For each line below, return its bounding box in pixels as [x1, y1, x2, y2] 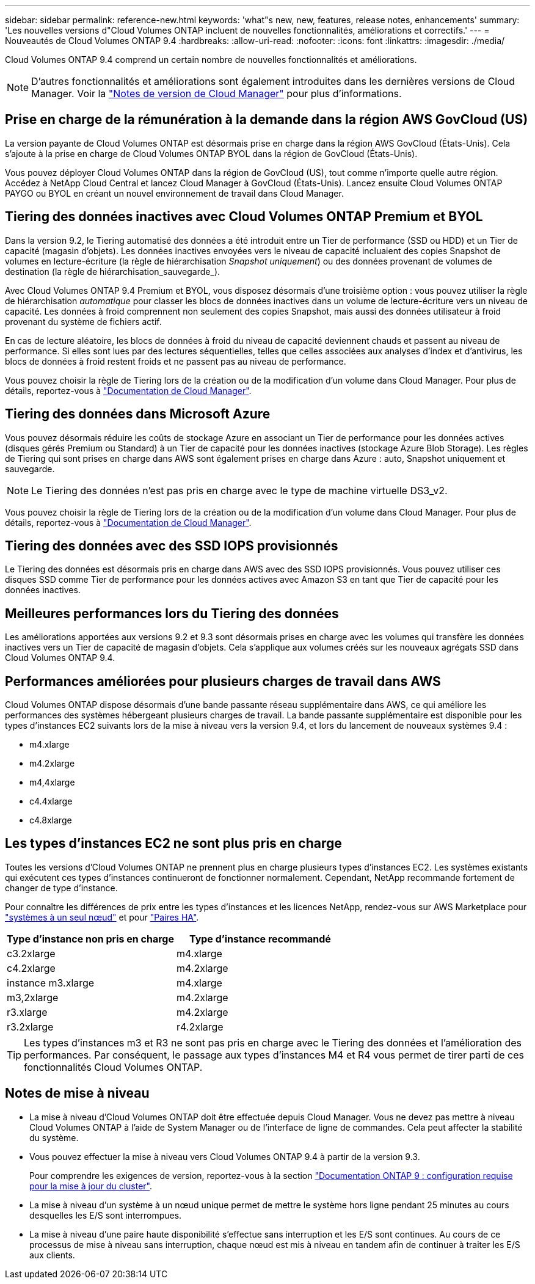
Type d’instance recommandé [189, 932, 331, 945]
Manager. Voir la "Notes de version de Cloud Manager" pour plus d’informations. [31, 87, 402, 100]
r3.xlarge [7, 1005, 48, 1018]
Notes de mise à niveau [5, 1085, 150, 1101]
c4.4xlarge [29, 796, 73, 807]
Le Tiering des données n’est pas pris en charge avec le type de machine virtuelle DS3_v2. [31, 484, 448, 497]
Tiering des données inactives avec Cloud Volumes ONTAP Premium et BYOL [5, 209, 483, 225]
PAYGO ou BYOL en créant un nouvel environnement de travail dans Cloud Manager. [5, 188, 344, 199]
